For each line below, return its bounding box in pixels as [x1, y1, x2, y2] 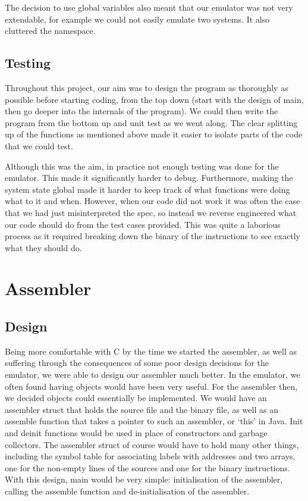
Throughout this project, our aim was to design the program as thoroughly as [5, 81, 288, 93]
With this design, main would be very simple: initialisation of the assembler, [5, 473, 283, 486]
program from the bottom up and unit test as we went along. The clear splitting [5, 116, 298, 129]
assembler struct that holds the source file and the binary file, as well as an [5, 403, 278, 415]
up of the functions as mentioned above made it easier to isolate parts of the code [5, 128, 303, 140]
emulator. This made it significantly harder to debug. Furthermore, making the [5, 171, 293, 184]
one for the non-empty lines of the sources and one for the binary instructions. [5, 461, 290, 474]
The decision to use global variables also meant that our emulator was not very [5, 1, 293, 13]
